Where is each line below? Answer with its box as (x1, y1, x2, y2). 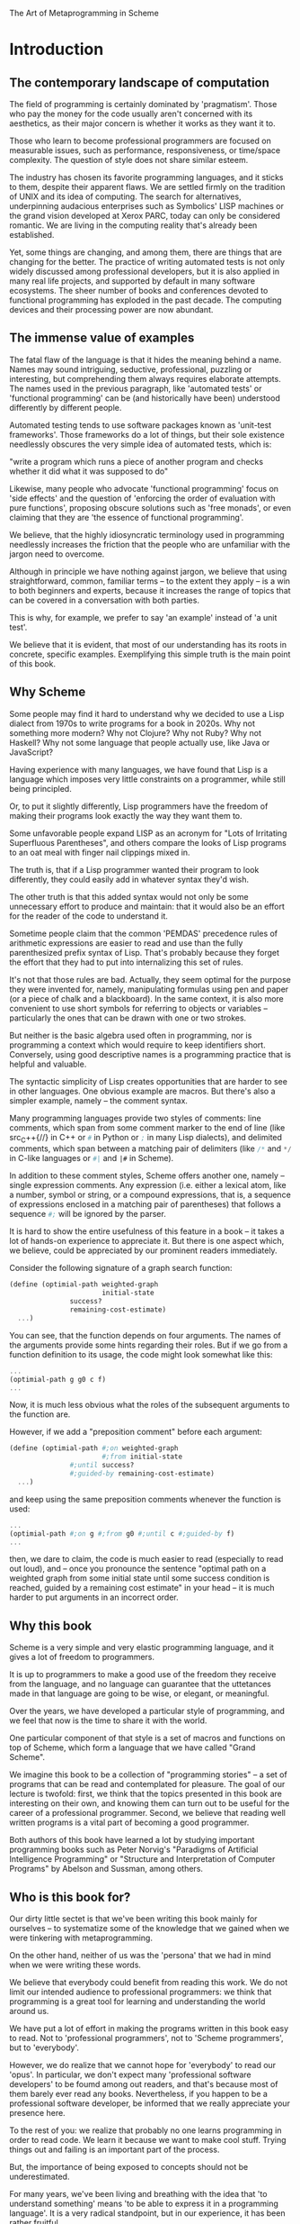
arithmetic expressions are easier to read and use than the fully (9, 937, 243, 949)
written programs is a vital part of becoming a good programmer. (9, 1817, 250, 1828)
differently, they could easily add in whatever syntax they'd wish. (9, 874, 250, 885)
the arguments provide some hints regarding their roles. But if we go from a (9, 1339, 288, 1350)
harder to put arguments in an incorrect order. (9, 1592, 180, 1602)
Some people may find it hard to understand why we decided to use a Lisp (9, 708, 285, 719)
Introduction (9, 40, 104, 59)
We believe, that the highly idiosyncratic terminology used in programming (9, 529, 285, 540)
